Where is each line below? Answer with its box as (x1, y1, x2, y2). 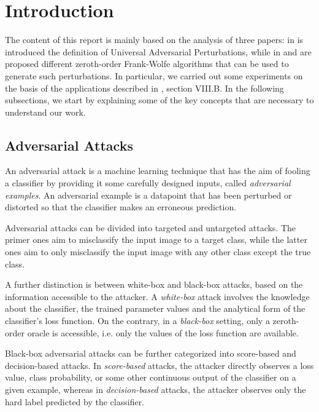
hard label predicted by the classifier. (5, 395, 145, 408)
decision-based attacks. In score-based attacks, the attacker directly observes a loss (5, 359, 314, 371)
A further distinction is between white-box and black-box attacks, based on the (5, 278, 303, 291)
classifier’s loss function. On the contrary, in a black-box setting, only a (5, 314, 270, 327)
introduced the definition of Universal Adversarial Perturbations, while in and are (5, 45, 312, 58)
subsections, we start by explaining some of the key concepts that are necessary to (5, 93, 314, 106)
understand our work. (5, 105, 86, 118)
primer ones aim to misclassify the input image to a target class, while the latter (5, 233, 307, 246)
